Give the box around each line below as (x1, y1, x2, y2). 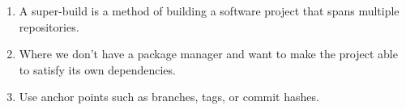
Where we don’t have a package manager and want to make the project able (19, 45, 398, 62)
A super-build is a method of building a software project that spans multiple (19, 2, 400, 19)
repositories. (19, 18, 79, 35)
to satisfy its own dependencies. (19, 61, 176, 78)
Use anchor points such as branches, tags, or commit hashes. (19, 88, 319, 105)
